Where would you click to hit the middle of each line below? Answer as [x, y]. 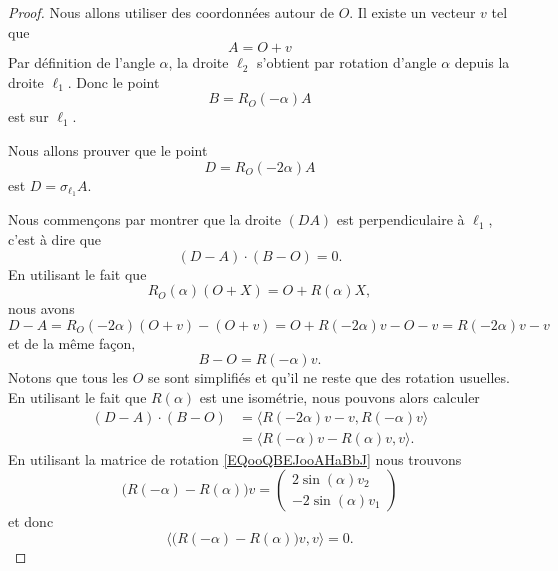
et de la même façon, [72, 342]
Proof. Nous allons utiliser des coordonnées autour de [171, 12]
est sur [28, 116]
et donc [31, 521]
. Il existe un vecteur [412, 12]
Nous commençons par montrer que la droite [144, 219]
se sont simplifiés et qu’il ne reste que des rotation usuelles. [329, 377]
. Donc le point [113, 81]
